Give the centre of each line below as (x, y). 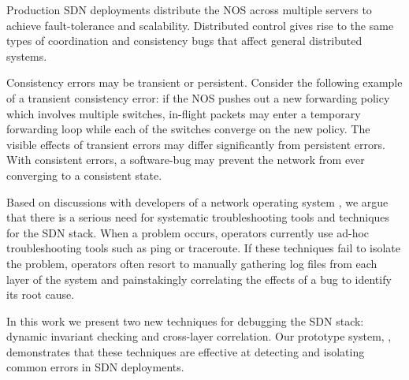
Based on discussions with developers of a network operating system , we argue (197, 201)
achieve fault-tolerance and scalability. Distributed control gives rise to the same (200, 25)
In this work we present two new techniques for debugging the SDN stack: (185, 320)
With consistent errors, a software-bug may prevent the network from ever (186, 160)
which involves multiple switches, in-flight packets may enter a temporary (184, 113)
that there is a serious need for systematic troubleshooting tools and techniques (198, 217)
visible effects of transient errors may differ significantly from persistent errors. (196, 144)
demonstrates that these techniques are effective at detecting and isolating (186, 351)
